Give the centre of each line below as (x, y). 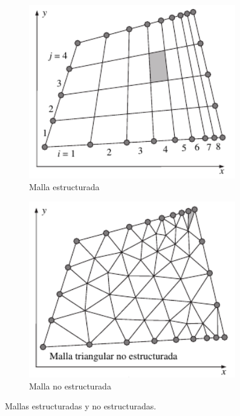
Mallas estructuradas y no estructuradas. (81, 406)
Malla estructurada (64, 187)
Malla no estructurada (70, 386)
